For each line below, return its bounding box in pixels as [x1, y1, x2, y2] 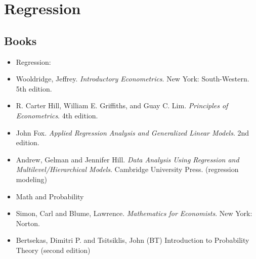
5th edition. [16, 83, 52, 94]
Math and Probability [16, 191, 84, 201]
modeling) [16, 174, 47, 184]
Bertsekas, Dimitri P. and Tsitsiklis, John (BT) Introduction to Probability [16, 235, 249, 245]
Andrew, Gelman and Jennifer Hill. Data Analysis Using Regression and [16, 154, 239, 164]
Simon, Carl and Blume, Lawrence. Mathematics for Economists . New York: [16, 208, 252, 219]
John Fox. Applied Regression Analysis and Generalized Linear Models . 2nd [16, 127, 249, 138]
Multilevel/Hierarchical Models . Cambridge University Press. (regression [16, 164, 239, 175]
